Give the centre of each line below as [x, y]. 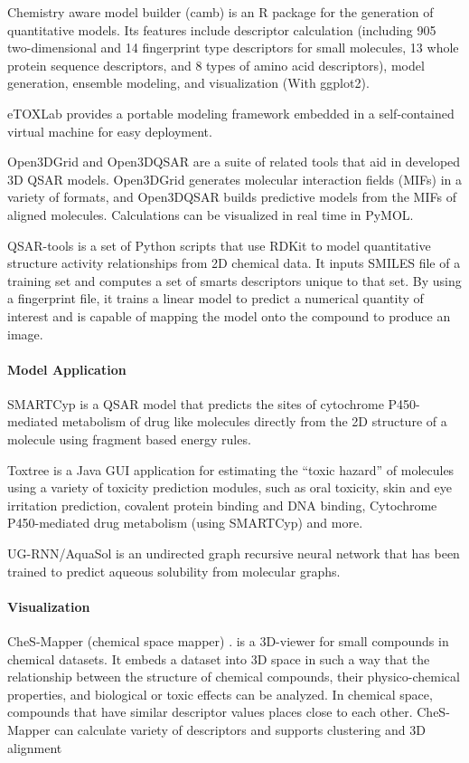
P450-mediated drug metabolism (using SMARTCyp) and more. [185, 523]
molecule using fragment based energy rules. [129, 439]
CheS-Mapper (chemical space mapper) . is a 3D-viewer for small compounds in [228, 641]
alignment [35, 747]
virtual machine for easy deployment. [110, 131]
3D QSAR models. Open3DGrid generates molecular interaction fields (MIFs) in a [235, 179]
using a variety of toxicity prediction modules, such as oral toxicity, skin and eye [230, 487]
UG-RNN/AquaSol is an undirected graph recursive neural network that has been [234, 553]
